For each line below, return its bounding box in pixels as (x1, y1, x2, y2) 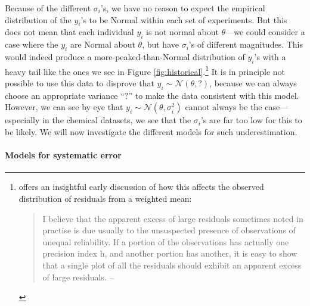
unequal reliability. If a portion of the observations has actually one (42, 235, 289, 248)
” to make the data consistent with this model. (128, 89, 299, 101)
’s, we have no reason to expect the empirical (101, 2, 265, 14)
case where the (5, 38, 58, 51)
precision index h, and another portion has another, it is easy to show (42, 247, 297, 260)
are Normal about (70, 38, 135, 51)
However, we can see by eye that (5, 101, 123, 113)
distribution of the (5, 13, 72, 26)
